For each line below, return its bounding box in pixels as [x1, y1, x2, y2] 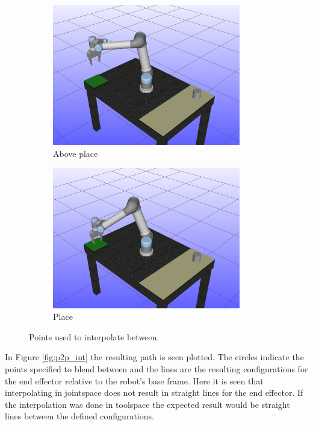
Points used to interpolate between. [29, 330, 160, 343]
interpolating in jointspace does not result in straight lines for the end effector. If [5, 386, 303, 399]
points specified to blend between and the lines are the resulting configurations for [5, 362, 308, 375]
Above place [53, 147, 98, 159]
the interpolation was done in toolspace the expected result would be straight [5, 398, 290, 410]
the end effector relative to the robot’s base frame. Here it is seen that [5, 374, 264, 387]
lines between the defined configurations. [5, 410, 154, 422]
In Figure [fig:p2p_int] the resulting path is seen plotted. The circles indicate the [5, 351, 304, 363]
